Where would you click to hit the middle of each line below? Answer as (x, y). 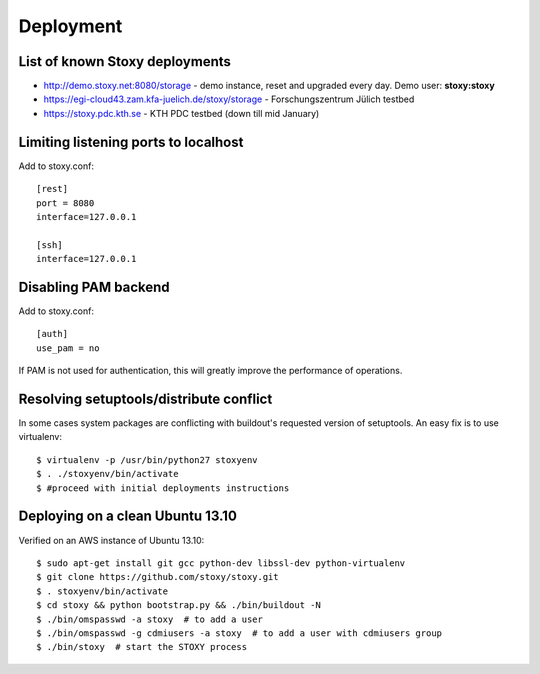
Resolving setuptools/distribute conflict (145, 398)
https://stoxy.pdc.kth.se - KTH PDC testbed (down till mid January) (181, 113)
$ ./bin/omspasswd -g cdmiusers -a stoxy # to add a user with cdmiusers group (239, 633)
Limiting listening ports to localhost (131, 141)
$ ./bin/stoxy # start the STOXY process (142, 647)
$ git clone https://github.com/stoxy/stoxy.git (157, 577)
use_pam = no (68, 348)
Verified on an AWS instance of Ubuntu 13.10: (111, 540)
